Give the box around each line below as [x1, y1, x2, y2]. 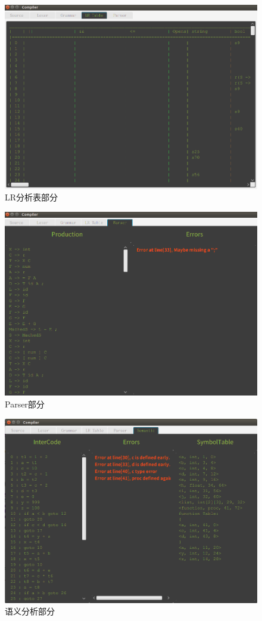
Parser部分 [5, 397, 45, 410]
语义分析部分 [5, 605, 55, 617]
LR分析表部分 [5, 191, 58, 203]
